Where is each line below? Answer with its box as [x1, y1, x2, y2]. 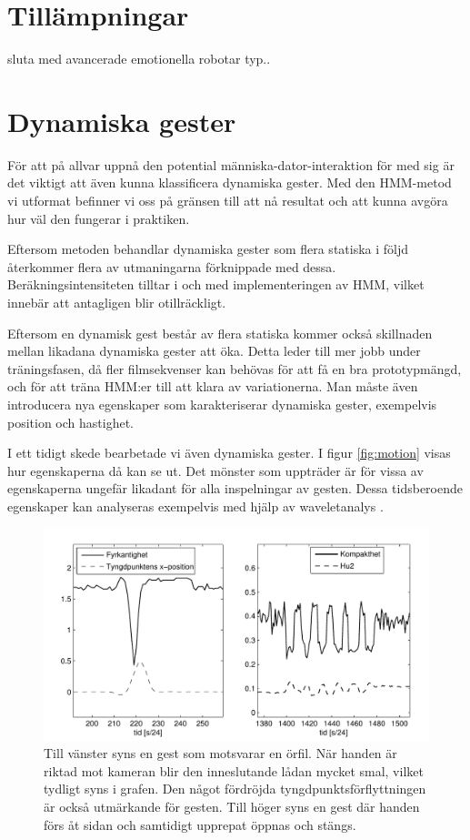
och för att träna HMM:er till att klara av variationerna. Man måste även [7, 377, 418, 396]
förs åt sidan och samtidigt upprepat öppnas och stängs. [44, 815, 356, 834]
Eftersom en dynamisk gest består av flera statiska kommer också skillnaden [7, 323, 433, 342]
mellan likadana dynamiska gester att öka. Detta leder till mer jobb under [7, 341, 421, 360]
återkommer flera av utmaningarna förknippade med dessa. [7, 257, 336, 276]
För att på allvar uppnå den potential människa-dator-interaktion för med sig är [7, 155, 455, 174]
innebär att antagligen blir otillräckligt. [7, 293, 226, 311]
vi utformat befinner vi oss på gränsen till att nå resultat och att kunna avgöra [7, 191, 448, 210]
